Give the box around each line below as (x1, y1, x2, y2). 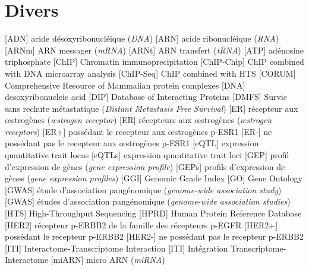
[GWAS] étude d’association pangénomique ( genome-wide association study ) (5, 183, 282, 196)
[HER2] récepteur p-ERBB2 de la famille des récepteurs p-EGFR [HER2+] (5, 218, 278, 231)
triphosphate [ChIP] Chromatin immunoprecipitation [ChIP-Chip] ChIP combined (5, 55, 304, 68)
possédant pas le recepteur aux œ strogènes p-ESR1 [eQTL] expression (5, 137, 259, 149)
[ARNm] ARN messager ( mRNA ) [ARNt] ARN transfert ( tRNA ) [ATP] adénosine (5, 43, 304, 56)
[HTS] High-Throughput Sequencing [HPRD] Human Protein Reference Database (5, 207, 302, 219)
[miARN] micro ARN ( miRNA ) (51, 253, 165, 266)
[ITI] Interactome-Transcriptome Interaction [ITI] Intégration (5, 241, 228, 254)
